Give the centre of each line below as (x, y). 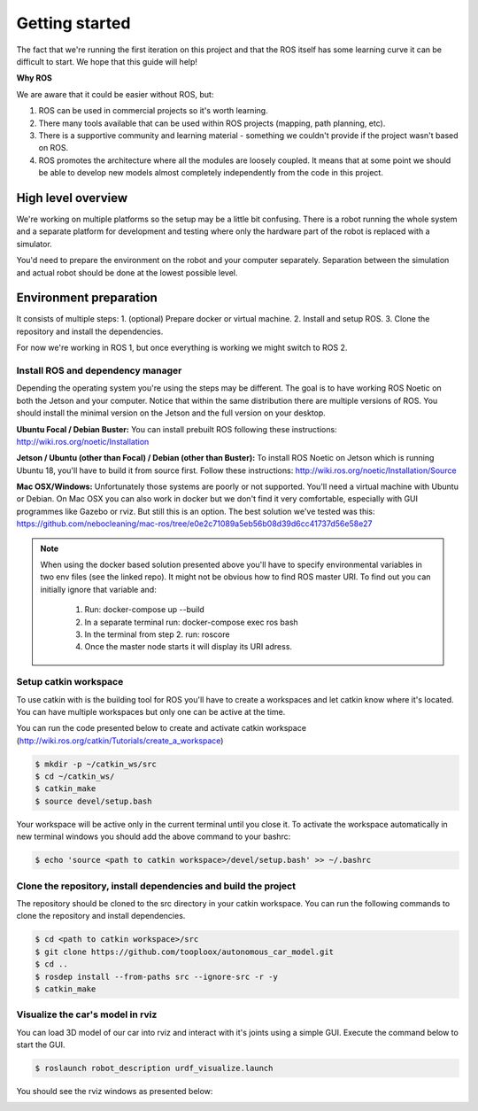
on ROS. (54, 148)
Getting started (73, 23)
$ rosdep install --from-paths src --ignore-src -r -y (156, 976)
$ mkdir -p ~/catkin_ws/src (96, 764)
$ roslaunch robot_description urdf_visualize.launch (154, 1068)
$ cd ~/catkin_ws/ (75, 777)
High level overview (72, 198)
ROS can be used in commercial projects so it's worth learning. (154, 111)
